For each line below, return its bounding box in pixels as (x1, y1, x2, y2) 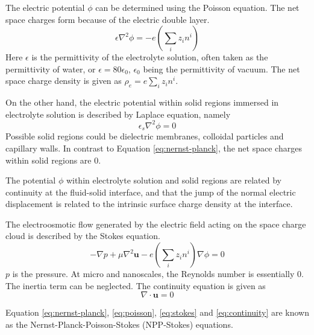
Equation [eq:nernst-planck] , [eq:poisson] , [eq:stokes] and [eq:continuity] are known (5, 306, 310, 319)
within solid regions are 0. (5, 153, 101, 166)
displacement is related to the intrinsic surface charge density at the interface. (5, 197, 293, 210)
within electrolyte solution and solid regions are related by (66, 174, 281, 187)
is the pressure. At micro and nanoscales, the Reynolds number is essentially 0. (12, 267, 304, 280)
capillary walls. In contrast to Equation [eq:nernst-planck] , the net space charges (5, 141, 302, 154)
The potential (5, 174, 56, 187)
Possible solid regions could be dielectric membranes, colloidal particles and (5, 130, 284, 142)
